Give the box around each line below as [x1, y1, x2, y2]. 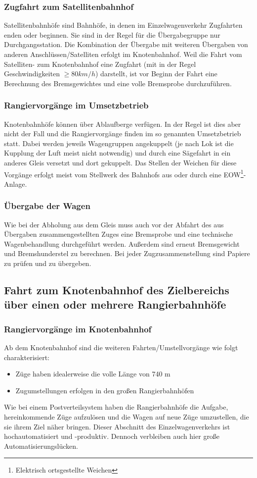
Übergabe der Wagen [4, 200, 90, 212]
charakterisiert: [4, 352, 49, 362]
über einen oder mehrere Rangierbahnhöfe [4, 297, 226, 312]
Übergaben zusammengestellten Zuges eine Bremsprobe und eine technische [4, 229, 233, 239]
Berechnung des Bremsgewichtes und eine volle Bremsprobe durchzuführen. [4, 78, 232, 88]
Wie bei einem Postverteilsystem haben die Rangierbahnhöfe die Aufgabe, [4, 402, 228, 412]
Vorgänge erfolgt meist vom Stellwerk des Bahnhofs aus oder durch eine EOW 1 [4, 167, 244, 179]
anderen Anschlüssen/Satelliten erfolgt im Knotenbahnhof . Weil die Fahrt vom [4, 49, 242, 59]
